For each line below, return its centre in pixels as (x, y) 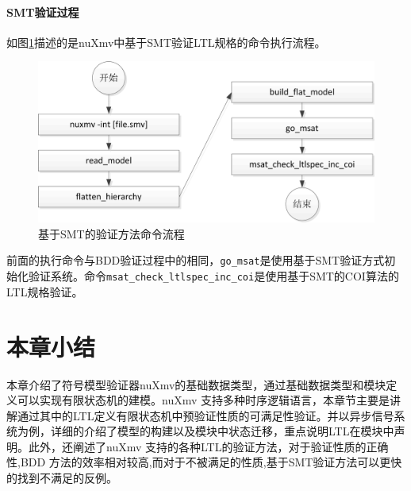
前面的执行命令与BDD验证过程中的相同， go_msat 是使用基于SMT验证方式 (196, 260)
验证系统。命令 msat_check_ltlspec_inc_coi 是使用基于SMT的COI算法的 (213, 276)
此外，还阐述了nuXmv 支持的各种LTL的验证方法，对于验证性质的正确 (208, 446)
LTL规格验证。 (45, 291)
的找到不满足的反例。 (62, 478)
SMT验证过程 (43, 12)
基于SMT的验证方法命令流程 (111, 233)
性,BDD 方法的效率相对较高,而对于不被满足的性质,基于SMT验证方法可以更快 (204, 462)
